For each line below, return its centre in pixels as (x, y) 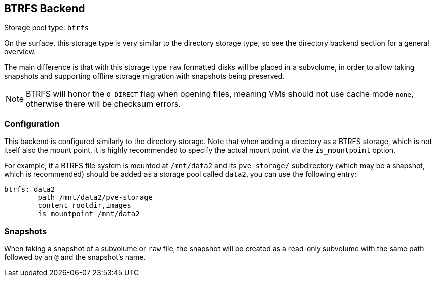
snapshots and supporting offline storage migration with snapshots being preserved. (144, 76)
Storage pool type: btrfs (46, 28)
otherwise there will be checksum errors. (103, 104)
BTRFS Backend (45, 8)
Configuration (32, 124)
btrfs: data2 (30, 190)
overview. (20, 52)
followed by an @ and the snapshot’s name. (75, 257)
